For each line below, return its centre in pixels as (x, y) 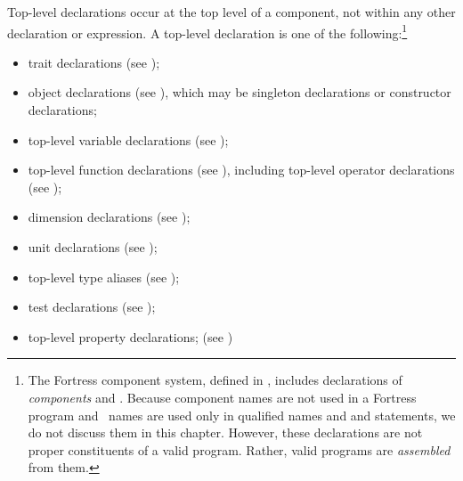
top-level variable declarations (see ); (128, 139)
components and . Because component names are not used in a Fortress (222, 397)
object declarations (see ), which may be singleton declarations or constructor (240, 92)
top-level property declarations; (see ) (130, 336)
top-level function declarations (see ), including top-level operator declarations (241, 170)
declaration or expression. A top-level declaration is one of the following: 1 (207, 31)
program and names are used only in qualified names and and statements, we (242, 415)
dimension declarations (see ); (109, 217)
